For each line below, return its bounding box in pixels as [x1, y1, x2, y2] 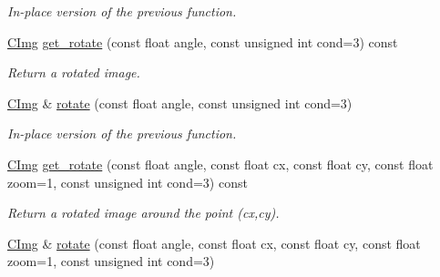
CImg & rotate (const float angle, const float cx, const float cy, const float [7, 233, 421, 252]
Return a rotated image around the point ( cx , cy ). [7, 203, 280, 222]
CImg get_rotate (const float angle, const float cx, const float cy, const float [7, 154, 434, 173]
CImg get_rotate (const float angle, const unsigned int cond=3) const [7, 32, 398, 51]
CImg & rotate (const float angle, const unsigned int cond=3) [7, 93, 353, 112]
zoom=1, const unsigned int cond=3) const [7, 172, 248, 191]
